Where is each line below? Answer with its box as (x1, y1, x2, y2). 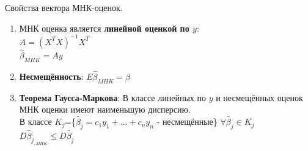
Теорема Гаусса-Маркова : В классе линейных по (19, 91, 206, 104)
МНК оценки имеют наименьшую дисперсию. (19, 103, 191, 116)
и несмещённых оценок (216, 91, 303, 104)
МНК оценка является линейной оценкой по (19, 21, 189, 34)
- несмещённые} (156, 115, 218, 128)
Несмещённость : (19, 69, 84, 82)
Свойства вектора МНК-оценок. (5, 1, 123, 13)
